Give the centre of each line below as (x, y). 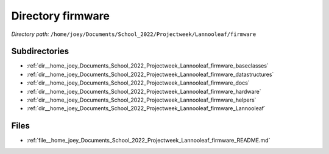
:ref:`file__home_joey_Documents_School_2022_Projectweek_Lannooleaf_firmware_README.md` (148, 141)
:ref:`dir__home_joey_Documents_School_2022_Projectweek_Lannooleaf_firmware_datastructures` (150, 74)
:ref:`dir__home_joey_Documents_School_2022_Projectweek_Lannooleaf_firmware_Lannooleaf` (146, 108)
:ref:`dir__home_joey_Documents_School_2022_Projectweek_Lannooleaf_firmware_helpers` (141, 100)
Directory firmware (60, 16)
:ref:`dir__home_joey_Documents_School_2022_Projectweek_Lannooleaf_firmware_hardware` (144, 91)
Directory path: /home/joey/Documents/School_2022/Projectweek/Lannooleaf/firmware (134, 34)
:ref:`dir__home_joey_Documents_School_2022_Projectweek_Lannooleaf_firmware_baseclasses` (148, 66)
